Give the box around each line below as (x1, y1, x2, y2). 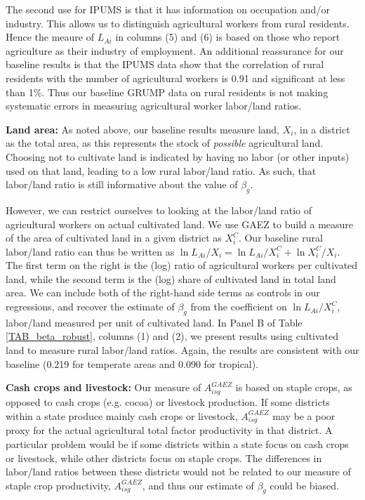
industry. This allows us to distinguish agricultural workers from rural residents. (6, 15, 350, 30)
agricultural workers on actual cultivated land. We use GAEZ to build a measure (6, 216, 354, 231)
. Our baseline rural (238, 230, 323, 245)
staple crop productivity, (6, 478, 111, 492)
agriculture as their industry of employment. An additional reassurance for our (6, 43, 344, 58)
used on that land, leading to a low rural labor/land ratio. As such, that (6, 163, 317, 178)
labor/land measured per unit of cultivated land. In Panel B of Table (6, 315, 303, 329)
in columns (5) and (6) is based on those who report (115, 29, 340, 44)
